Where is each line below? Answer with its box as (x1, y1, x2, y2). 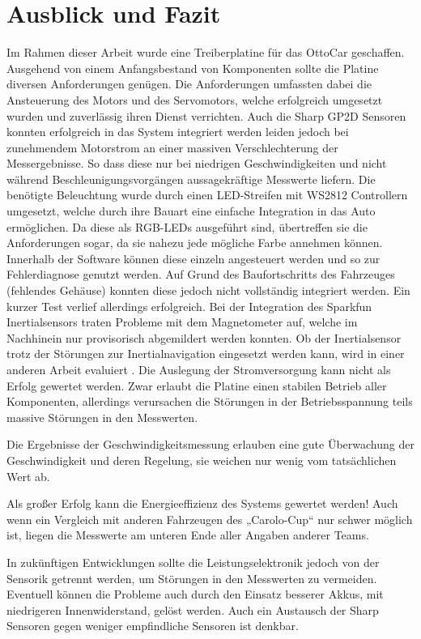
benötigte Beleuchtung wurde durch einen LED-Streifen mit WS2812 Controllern (6, 186, 408, 203)
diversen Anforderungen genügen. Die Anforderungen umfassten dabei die (6, 75, 372, 92)
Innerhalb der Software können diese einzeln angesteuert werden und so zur (6, 249, 381, 266)
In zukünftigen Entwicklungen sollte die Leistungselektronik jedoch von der (6, 553, 380, 570)
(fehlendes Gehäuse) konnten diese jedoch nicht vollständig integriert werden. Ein (6, 282, 410, 299)
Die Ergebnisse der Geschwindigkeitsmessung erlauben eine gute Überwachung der (6, 436, 415, 453)
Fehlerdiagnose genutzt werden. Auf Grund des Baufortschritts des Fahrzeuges (6, 266, 395, 283)
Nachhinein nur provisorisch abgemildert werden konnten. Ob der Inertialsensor (6, 329, 402, 346)
